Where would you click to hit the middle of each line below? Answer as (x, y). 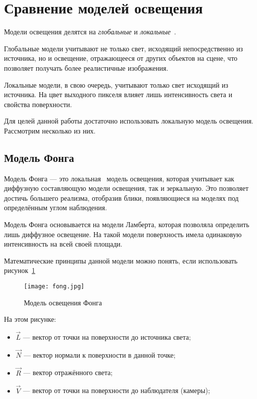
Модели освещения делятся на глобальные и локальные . (90, 32)
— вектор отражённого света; (68, 372)
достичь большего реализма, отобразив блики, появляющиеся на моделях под (121, 198)
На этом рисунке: (30, 319)
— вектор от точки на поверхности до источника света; (107, 337)
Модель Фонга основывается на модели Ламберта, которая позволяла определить (127, 224)
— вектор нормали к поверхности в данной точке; (99, 354)
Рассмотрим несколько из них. (50, 130)
